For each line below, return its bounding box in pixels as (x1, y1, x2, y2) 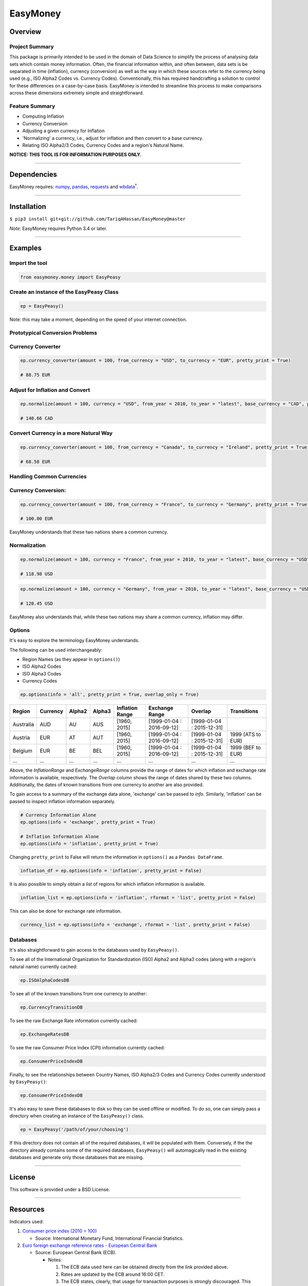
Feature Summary (9, 103, 55, 110)
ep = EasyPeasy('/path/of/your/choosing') (20, 1127, 129, 1133)
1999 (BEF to (230, 744, 261, 751)
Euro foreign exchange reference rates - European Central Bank (22, 1242, 158, 1248)
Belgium (12, 747, 33, 755)
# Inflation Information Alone (20, 833, 100, 840)
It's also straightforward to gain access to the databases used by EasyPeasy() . (9, 946, 179, 953)
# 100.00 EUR (20, 516, 53, 522)
